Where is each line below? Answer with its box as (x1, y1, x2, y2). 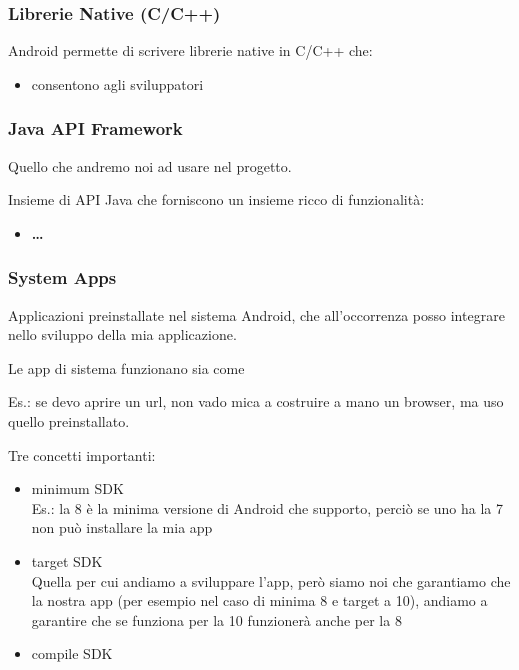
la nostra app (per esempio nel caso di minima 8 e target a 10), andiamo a (31, 590, 488, 611)
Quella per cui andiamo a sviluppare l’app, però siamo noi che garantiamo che (31, 570, 511, 591)
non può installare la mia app (31, 517, 213, 538)
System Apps (8, 265, 117, 290)
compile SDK (31, 643, 113, 664)
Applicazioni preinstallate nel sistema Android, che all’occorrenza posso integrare (8, 304, 505, 325)
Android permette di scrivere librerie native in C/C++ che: (8, 40, 373, 61)
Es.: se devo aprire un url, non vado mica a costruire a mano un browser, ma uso (8, 391, 504, 412)
